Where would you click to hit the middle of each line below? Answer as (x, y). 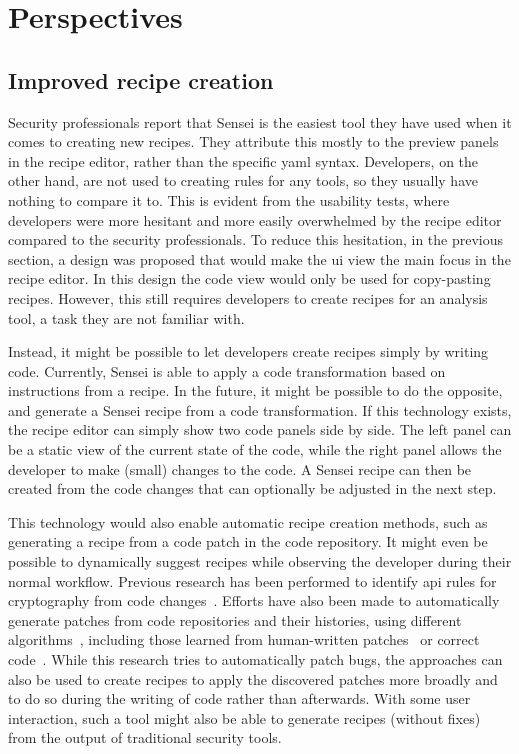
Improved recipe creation (141, 79)
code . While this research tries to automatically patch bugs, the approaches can (255, 659)
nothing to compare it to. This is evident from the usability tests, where (229, 199)
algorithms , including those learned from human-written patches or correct (244, 639)
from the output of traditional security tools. (145, 737)
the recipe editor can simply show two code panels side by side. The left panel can (260, 429)
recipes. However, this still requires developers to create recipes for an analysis (248, 297)
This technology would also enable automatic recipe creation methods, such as (248, 521)
